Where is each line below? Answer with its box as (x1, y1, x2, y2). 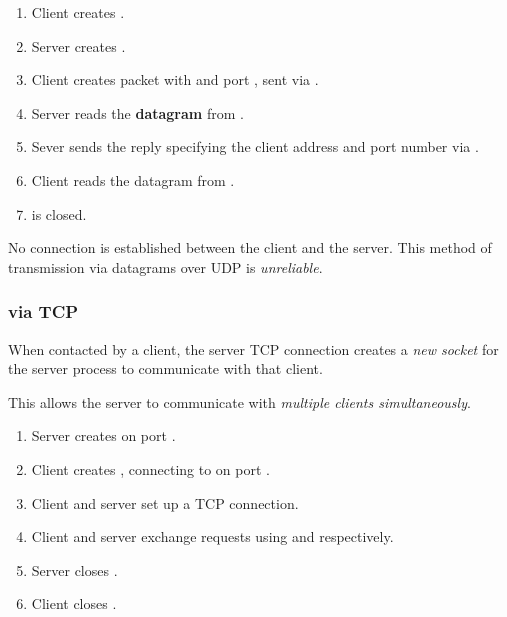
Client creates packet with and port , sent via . (31, 69, 319, 90)
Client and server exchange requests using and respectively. (31, 526, 394, 547)
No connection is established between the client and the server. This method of (8, 237, 492, 258)
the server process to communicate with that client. (8, 358, 323, 379)
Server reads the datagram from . (31, 102, 244, 123)
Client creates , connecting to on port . (31, 458, 270, 479)
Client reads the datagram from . (31, 169, 235, 190)
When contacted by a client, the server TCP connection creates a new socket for (8, 338, 499, 359)
